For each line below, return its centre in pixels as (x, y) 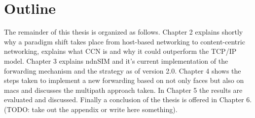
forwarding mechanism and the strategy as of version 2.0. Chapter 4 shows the (123, 70)
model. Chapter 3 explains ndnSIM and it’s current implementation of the (116, 60)
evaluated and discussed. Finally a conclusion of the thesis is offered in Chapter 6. (128, 99)
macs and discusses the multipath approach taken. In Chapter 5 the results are (123, 90)
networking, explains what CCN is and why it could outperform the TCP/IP (120, 51)
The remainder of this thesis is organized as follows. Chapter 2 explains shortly (124, 32)
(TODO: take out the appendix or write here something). (91, 109)
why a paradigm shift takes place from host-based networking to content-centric (125, 41)
